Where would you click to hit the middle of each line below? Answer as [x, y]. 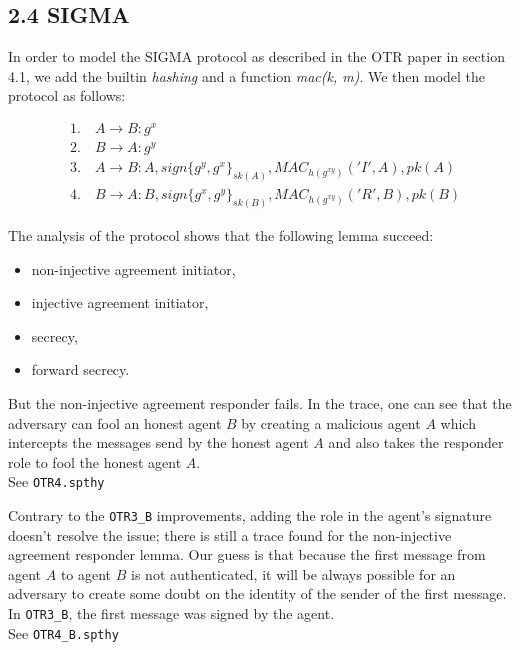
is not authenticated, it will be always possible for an [293, 573]
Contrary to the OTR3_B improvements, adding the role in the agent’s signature [250, 514]
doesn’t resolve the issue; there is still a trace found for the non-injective [230, 534]
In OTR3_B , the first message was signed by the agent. [171, 613]
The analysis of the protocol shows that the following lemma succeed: [221, 234]
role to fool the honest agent [95, 461]
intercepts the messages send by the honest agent [158, 442]
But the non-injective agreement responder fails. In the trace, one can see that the [260, 402]
